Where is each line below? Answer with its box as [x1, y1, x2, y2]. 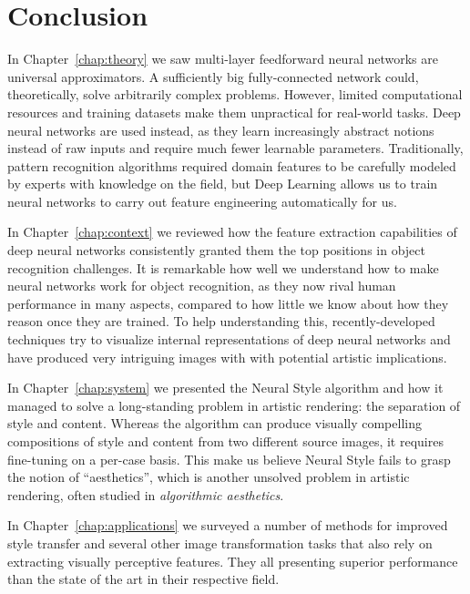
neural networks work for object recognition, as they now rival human [7, 276, 396, 295]
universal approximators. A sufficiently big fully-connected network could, [7, 67, 419, 86]
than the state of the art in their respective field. [7, 569, 280, 589]
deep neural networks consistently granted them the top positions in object [7, 241, 426, 260]
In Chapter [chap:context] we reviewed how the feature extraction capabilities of [7, 222, 457, 241]
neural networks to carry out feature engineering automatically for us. [7, 191, 397, 210]
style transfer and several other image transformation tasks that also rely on [7, 533, 433, 552]
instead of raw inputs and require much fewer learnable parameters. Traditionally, [7, 138, 464, 158]
